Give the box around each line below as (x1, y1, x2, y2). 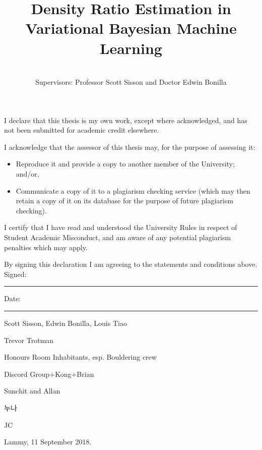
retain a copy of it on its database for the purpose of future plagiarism (16, 195, 233, 206)
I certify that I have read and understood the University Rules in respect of (4, 222, 237, 233)
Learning (100, 37, 162, 58)
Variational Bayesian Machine (25, 18, 237, 38)
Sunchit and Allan (4, 385, 60, 396)
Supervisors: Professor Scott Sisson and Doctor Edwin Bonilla (35, 77, 227, 87)
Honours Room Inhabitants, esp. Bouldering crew (4, 352, 157, 362)
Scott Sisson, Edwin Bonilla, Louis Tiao (4, 318, 127, 328)
